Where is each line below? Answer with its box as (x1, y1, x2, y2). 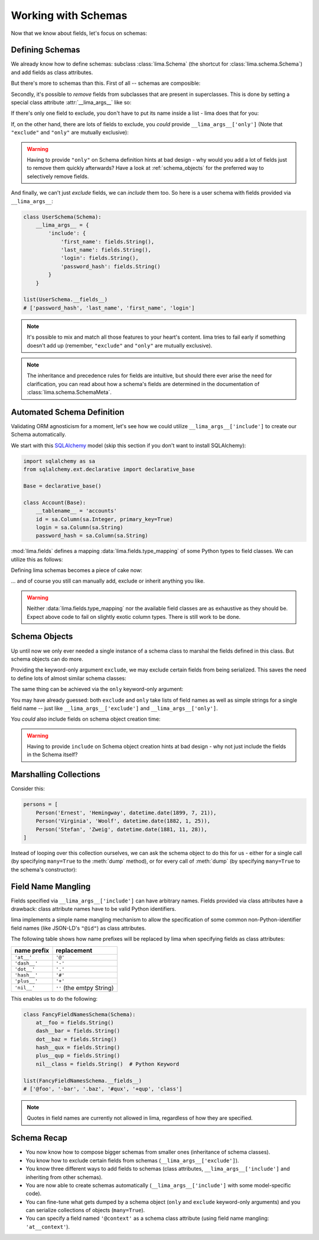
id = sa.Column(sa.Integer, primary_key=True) (35, 516, 174, 522)
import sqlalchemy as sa (23, 458, 96, 464)
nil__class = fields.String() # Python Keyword (35, 1061, 180, 1067)
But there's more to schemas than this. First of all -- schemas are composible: (11, 80, 201, 87)
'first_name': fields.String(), (60, 238, 155, 245)
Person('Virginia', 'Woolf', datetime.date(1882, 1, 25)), (35, 818, 211, 824)
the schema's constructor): (11, 866, 77, 873)
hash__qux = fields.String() (35, 1044, 121, 1051)
